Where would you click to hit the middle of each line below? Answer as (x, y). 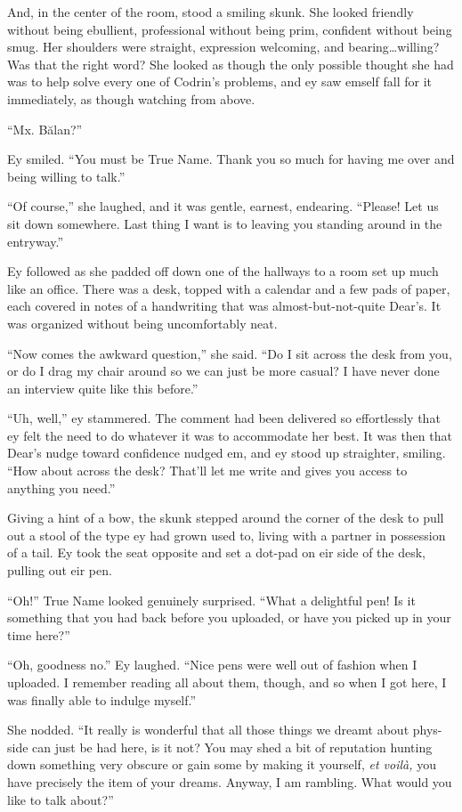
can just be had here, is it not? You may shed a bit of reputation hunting (232, 747)
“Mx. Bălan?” (45, 129)
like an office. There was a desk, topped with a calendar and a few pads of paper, (229, 288)
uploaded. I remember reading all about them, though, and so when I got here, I (227, 682)
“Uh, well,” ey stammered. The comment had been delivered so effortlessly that (224, 418)
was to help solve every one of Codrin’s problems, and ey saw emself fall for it (219, 81)
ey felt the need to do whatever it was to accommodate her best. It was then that (230, 435)
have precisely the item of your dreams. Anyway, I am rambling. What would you (230, 781)
